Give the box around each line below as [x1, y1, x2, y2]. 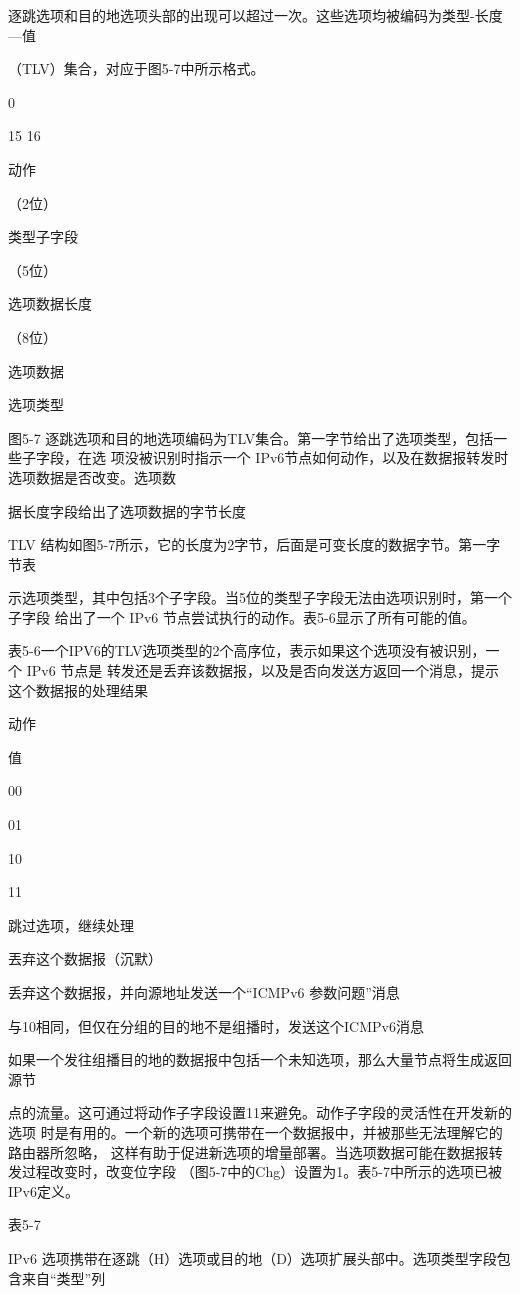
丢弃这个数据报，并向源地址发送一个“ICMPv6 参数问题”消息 [8, 982, 400, 1002]
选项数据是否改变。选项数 [8, 466, 176, 487]
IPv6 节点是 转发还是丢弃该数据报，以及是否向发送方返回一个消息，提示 [26, 660, 499, 681]
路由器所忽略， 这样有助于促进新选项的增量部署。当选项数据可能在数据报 [8, 1141, 489, 1162]
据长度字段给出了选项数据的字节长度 [8, 500, 246, 521]
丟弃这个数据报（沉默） [8, 948, 162, 969]
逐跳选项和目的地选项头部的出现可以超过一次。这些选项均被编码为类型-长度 [8, 5, 503, 25]
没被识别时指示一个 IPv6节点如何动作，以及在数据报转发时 [124, 447, 509, 468]
